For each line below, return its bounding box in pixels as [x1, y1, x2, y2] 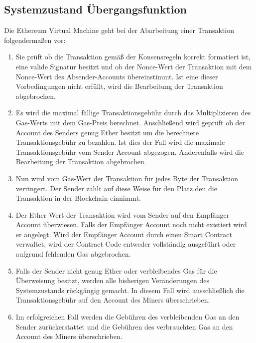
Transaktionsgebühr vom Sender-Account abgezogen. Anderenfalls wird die [15, 146, 244, 157]
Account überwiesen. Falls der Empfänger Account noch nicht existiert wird [15, 219, 247, 230]
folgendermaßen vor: [4, 34, 66, 45]
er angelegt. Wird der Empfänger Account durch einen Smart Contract [15, 229, 232, 239]
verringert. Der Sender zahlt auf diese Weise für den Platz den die [15, 183, 217, 193]
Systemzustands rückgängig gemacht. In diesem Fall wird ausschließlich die [15, 285, 245, 295]
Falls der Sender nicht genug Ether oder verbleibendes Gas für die [15, 265, 217, 276]
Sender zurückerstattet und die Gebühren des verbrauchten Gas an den [15, 321, 233, 332]
